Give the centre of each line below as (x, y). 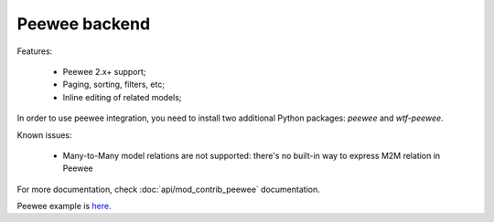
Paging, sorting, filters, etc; (113, 85)
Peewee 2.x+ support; (104, 71)
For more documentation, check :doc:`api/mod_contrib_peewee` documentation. (168, 189)
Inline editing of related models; (122, 97)
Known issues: (44, 135)
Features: (35, 51)
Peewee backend (84, 24)
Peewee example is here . (64, 206)
